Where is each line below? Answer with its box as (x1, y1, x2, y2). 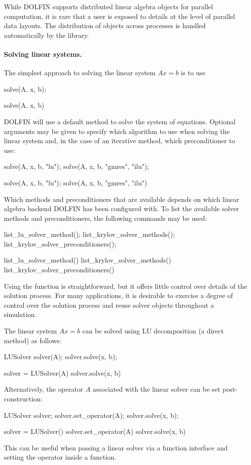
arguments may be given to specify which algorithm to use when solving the (4, 126, 230, 136)
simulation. (4, 309, 37, 319)
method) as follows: (4, 335, 62, 345)
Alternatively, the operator (4, 384, 83, 394)
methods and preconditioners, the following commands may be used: (4, 213, 207, 223)
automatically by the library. (4, 30, 89, 40)
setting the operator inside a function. (4, 452, 117, 462)
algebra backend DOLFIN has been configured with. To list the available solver (4, 203, 239, 214)
